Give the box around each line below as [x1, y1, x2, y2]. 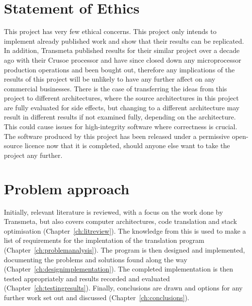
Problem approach [4, 178, 130, 198]
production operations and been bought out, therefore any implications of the [4, 64, 235, 74]
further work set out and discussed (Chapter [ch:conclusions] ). [4, 292, 189, 302]
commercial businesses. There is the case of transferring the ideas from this [4, 83, 227, 93]
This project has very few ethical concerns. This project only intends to [4, 26, 217, 36]
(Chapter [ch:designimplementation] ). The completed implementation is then [4, 264, 233, 274]
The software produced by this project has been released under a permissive [4, 131, 230, 141]
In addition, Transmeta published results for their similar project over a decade [4, 45, 240, 55]
